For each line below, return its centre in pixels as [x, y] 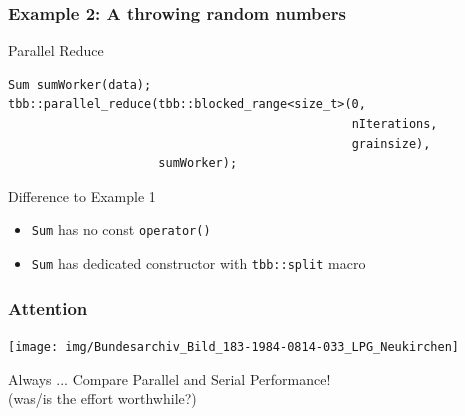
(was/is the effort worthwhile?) [102, 398]
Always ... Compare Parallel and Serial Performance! [169, 378]
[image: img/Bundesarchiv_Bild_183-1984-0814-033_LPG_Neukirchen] [234, 346]
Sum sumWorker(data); [80, 84]
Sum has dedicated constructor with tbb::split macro [198, 263]
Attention [48, 307]
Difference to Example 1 [82, 195]
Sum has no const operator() [121, 229]
